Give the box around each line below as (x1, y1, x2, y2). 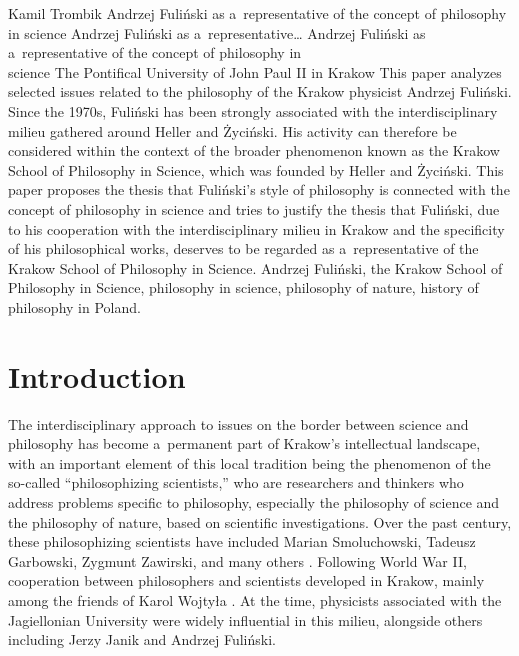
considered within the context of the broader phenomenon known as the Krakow (8, 140, 500, 161)
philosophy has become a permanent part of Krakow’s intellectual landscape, (8, 433, 481, 454)
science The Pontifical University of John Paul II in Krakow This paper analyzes (8, 61, 502, 82)
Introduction (8, 355, 186, 396)
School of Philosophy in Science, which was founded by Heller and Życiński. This (8, 159, 504, 180)
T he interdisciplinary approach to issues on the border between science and (8, 413, 469, 434)
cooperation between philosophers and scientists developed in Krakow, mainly (8, 570, 485, 591)
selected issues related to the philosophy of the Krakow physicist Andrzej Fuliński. (8, 81, 512, 102)
